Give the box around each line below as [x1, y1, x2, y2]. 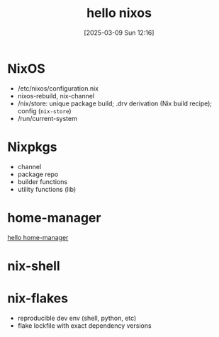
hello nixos [86, 5, 152, 21]
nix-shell [7, 258, 60, 274]
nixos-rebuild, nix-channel [17, 91, 95, 100]
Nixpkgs [7, 139, 57, 155]
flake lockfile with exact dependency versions [17, 321, 152, 330]
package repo [17, 170, 59, 178]
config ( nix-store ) [17, 106, 72, 115]
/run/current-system [17, 114, 78, 122]
